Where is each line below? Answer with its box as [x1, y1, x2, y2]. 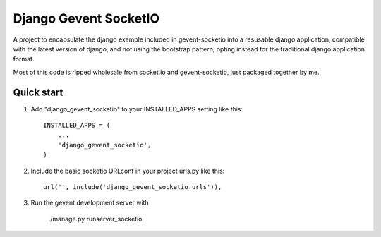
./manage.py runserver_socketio [48, 214, 143, 223]
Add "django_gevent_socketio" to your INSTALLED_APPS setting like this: [30, 104, 243, 113]
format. [13, 55, 35, 63]
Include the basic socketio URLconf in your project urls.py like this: [30, 166, 225, 175]
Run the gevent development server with [30, 198, 149, 207]
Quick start [13, 86, 64, 98]
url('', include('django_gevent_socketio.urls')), [43, 183, 222, 190]
